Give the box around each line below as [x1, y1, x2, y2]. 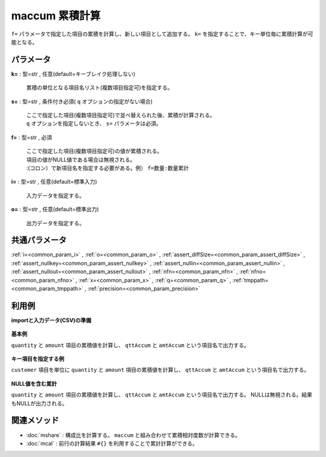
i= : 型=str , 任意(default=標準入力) [11, 178, 98, 186]
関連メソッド [11, 415, 59, 426]
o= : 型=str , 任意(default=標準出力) [11, 206, 99, 213]
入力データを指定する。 [26, 192, 85, 199]
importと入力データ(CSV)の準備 [11, 316, 92, 323]
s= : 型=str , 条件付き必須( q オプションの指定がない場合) [11, 97, 153, 105]
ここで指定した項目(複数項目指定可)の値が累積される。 [26, 147, 163, 155]
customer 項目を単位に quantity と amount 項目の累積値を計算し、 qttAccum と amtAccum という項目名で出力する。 [11, 366, 310, 374]
